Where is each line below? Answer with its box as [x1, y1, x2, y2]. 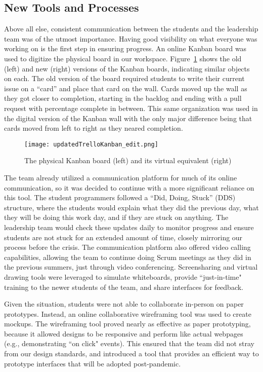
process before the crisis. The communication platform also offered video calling [4, 242, 251, 252]
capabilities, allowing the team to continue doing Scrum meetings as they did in [4, 251, 251, 262]
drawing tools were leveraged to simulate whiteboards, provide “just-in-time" [4, 271, 242, 282]
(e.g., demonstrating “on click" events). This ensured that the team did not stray [4, 338, 254, 349]
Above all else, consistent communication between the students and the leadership [4, 23, 258, 34]
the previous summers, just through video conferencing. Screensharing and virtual [4, 262, 258, 272]
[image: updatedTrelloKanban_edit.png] [24, 140, 158, 148]
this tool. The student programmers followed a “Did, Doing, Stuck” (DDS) [4, 192, 236, 203]
